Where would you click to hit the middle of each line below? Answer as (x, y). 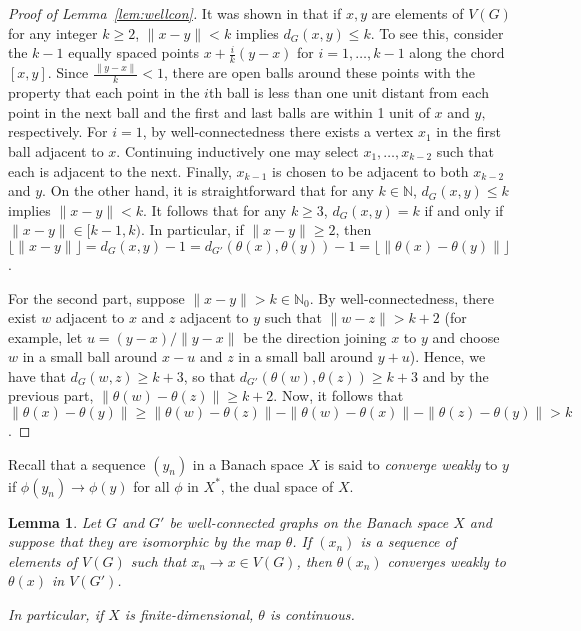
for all (151, 485)
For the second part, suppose (96, 297)
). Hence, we (447, 356)
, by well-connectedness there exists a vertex (278, 131)
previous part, (51, 395)
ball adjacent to (56, 150)
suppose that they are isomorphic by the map (144, 541)
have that (37, 375)
